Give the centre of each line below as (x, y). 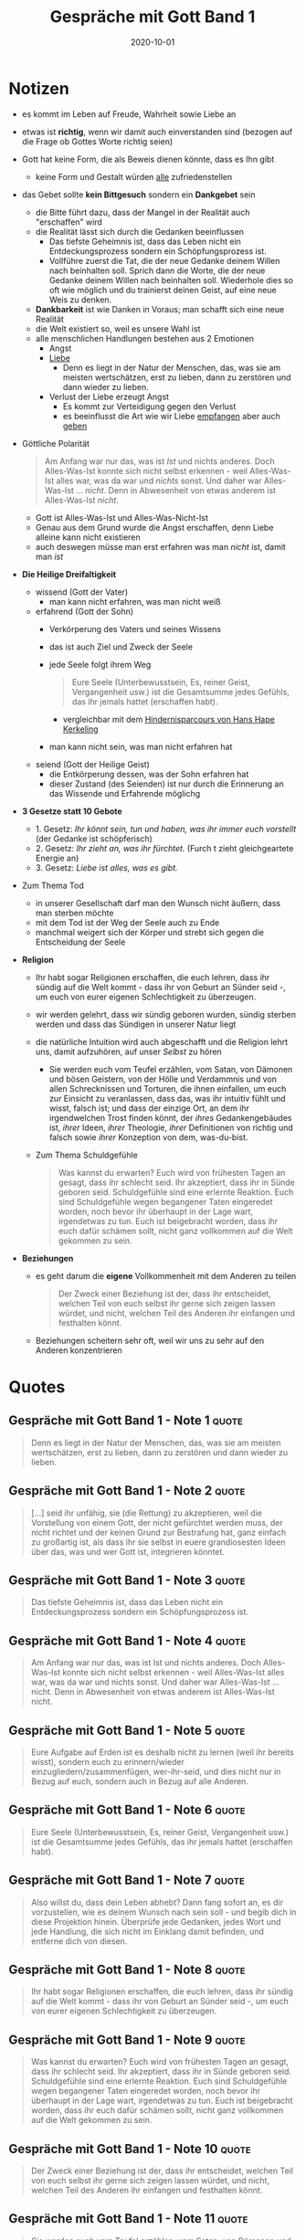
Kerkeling (80, 729)
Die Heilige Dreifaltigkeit (69, 574)
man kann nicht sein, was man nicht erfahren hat (141, 746)
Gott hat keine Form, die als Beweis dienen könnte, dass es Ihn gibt (148, 159)
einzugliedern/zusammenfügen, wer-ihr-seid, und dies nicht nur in (156, 1771)
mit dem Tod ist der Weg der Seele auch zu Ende (127, 922)
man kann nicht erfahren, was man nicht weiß (135, 601)
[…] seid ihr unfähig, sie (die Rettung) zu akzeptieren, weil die (146, 1513)
